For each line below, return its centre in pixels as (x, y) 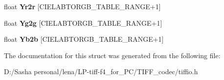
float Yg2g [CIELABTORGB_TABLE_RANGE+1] (83, 23)
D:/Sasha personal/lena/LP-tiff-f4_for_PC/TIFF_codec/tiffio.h (101, 72)
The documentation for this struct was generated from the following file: (112, 55)
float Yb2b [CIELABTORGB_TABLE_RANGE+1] (84, 39)
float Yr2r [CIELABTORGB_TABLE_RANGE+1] (82, 6)
